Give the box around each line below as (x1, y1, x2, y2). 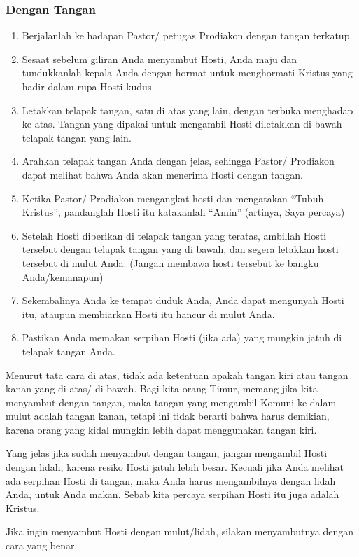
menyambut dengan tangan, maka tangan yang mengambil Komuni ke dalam (6, 394, 337, 409)
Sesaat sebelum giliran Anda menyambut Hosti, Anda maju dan (22, 51, 297, 66)
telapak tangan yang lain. (22, 130, 132, 144)
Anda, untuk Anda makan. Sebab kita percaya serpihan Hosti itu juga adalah (6, 487, 339, 502)
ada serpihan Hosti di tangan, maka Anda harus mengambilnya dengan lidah (6, 473, 336, 488)
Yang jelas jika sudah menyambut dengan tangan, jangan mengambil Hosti (6, 446, 328, 460)
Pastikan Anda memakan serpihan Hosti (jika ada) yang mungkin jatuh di (22, 330, 342, 345)
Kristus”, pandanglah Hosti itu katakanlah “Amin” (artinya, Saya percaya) (22, 205, 345, 219)
